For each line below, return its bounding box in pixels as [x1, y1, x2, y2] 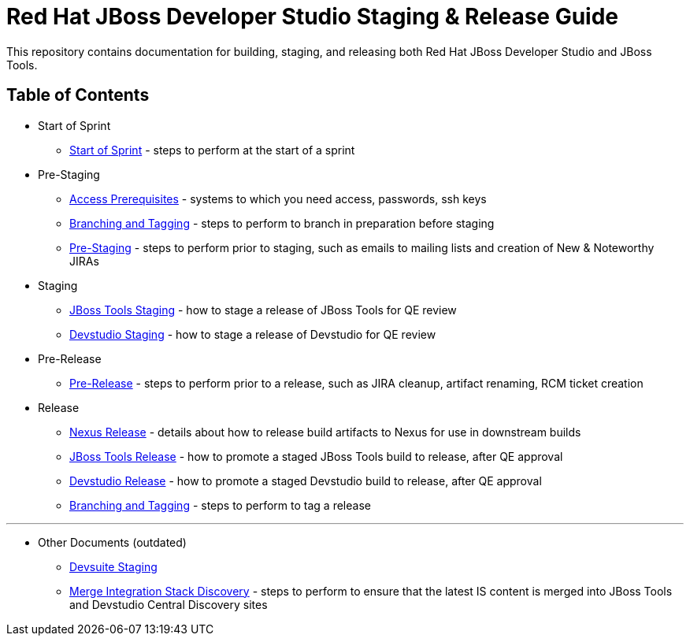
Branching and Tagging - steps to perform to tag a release [69, 498, 371, 512]
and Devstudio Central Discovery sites [69, 597, 268, 611]
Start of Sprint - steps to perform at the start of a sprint [69, 143, 355, 157]
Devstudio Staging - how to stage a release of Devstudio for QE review [69, 327, 436, 341]
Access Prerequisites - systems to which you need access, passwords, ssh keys [69, 191, 487, 206]
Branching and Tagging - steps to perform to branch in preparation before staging [69, 216, 495, 230]
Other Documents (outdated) [38, 535, 187, 549]
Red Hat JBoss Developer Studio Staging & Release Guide [6, 3, 618, 30]
